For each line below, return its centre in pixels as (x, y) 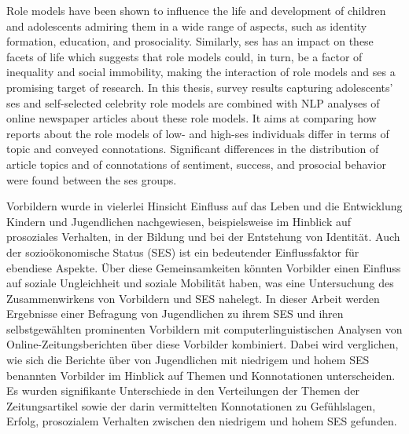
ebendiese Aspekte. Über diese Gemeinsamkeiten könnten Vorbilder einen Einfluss (204, 267)
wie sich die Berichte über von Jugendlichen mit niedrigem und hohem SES (188, 360)
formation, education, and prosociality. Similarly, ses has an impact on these (190, 41)
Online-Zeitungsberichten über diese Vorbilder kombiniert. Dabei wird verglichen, (203, 344)
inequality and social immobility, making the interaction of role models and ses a (201, 72)
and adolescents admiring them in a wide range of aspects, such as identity (187, 26)
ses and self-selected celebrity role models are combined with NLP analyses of (193, 102)
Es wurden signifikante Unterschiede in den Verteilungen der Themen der (183, 390)
